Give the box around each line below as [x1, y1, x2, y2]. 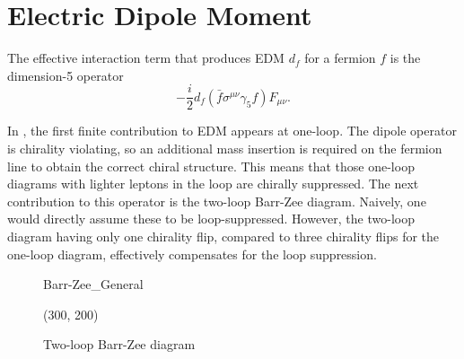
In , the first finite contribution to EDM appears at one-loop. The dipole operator [7, 121, 457, 140]
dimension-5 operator [7, 66, 124, 84]
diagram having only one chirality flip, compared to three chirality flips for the [7, 226, 440, 245]
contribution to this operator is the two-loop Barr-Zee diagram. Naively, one [7, 191, 426, 210]
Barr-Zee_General [43, 275, 144, 293]
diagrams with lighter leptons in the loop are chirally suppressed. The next [7, 174, 419, 193]
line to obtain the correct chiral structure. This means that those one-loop [7, 156, 415, 175]
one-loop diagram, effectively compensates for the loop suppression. [7, 244, 377, 263]
